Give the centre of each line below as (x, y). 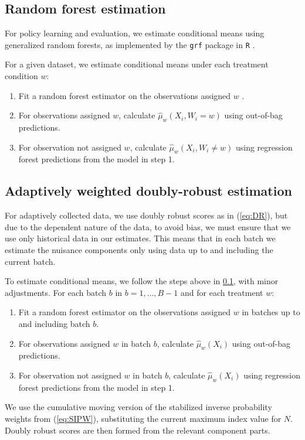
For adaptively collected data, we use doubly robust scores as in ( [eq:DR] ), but (146, 215)
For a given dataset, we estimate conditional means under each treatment (137, 64)
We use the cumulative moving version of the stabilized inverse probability (138, 407)
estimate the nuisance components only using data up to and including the (139, 250)
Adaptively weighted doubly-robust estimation (148, 191)
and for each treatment (222, 292)
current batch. (30, 261)
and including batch (54, 323)
